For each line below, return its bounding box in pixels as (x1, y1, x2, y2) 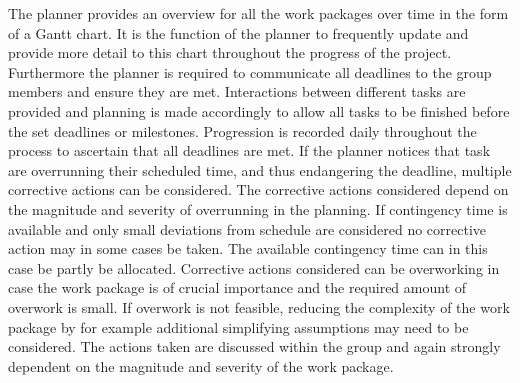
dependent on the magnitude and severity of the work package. (8, 355, 394, 376)
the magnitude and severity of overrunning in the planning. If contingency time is (8, 198, 508, 219)
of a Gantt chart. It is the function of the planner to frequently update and (8, 22, 469, 43)
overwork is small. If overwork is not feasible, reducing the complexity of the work (8, 296, 510, 317)
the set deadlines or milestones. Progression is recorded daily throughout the (8, 120, 477, 141)
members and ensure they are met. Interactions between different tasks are (8, 81, 466, 102)
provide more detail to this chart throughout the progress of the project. (8, 42, 452, 63)
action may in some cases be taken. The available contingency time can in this (8, 238, 488, 259)
